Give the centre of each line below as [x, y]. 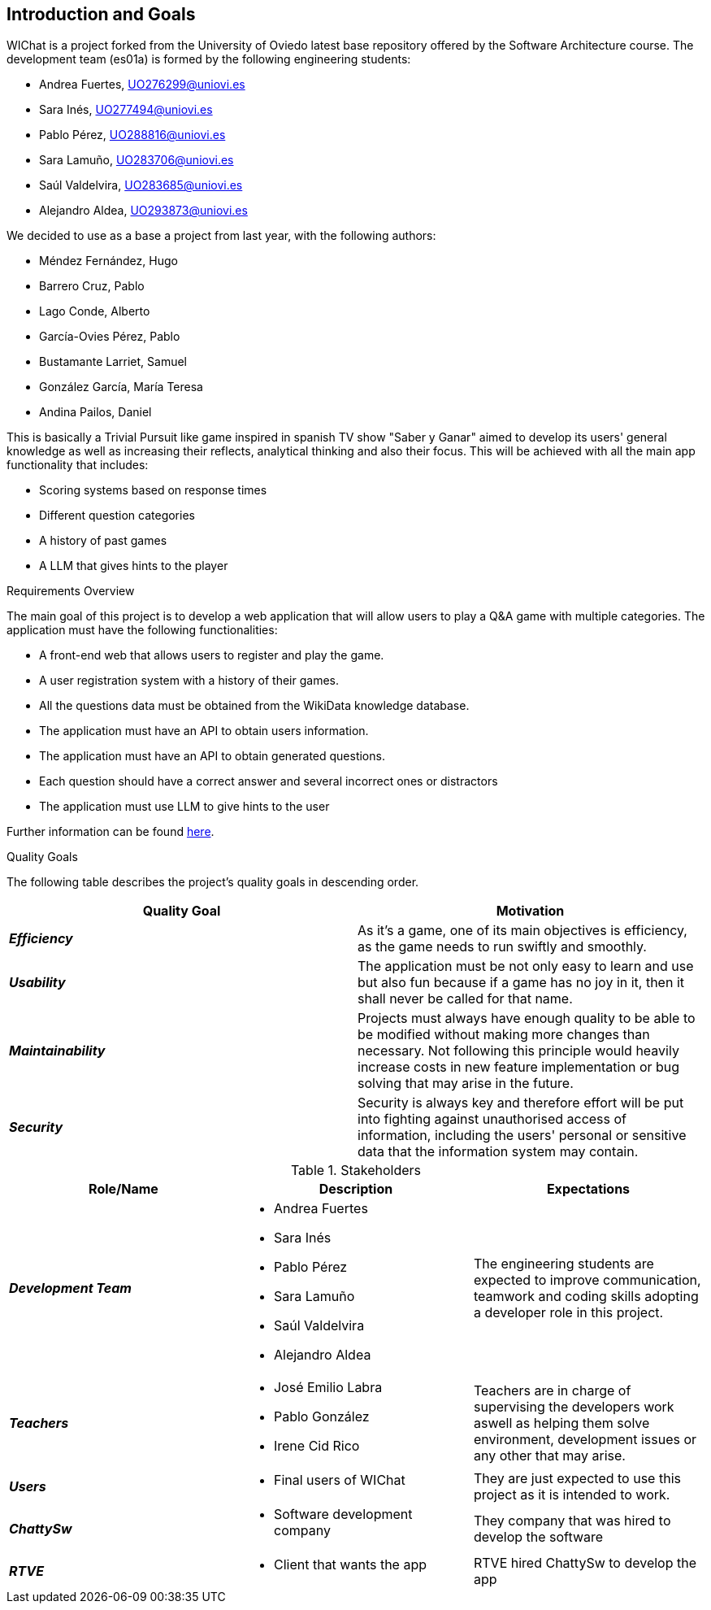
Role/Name [124, 1189]
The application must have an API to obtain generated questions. [212, 756]
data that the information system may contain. [498, 1152]
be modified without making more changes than [504, 1035]
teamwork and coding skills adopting [586, 1297]
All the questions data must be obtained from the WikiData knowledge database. [254, 706]
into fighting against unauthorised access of [492, 1119]
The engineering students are [564, 1264]
